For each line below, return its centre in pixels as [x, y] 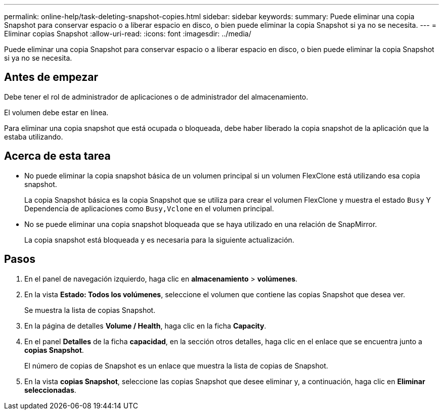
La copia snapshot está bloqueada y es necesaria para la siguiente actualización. [159, 240]
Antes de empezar [51, 77]
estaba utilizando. [34, 136]
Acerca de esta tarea [57, 156]
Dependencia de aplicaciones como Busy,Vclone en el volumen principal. [149, 208]
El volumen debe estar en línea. [56, 112]
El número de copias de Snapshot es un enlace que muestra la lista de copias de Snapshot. [176, 365]
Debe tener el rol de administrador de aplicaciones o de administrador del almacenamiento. [156, 97]
